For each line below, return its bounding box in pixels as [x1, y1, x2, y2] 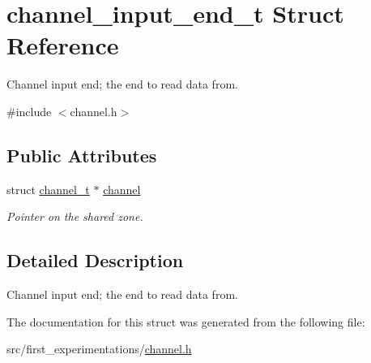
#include [6, 102, 52, 119]
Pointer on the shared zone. [6, 208, 143, 225]
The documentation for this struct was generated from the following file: [6, 313, 365, 330]
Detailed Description [6, 248, 184, 273]
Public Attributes [6, 142, 157, 167]
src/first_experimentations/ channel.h [6, 340, 192, 357]
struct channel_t [6, 180, 90, 197]
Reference [6, 28, 119, 62]
